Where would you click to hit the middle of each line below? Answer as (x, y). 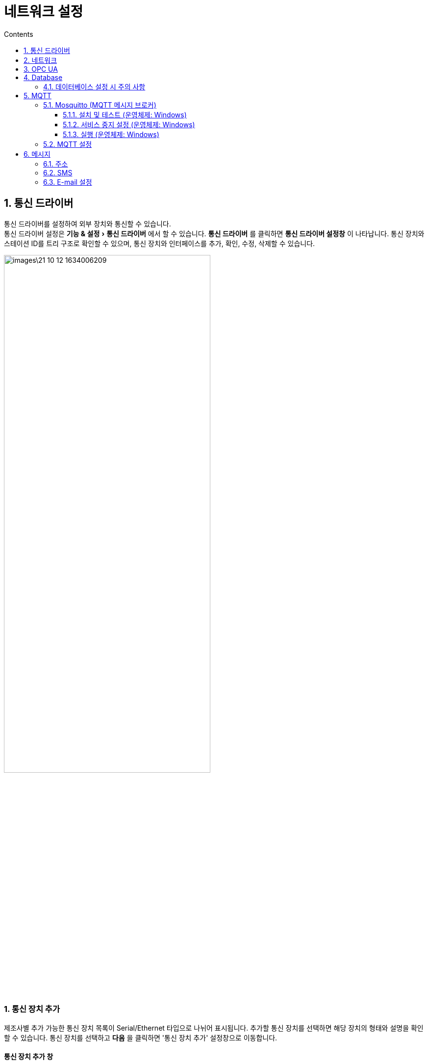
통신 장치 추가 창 (29, 1057)
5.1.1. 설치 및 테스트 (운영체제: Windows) (125, 114)
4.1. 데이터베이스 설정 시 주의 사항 (94, 86)
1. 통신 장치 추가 (32, 1009)
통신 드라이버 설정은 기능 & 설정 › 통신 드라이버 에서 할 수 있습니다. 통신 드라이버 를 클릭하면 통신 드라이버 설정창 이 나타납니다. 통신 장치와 (214, 233)
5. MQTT (38, 95)
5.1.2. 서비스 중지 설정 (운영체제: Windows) (129, 124)
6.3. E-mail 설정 (68, 182)
